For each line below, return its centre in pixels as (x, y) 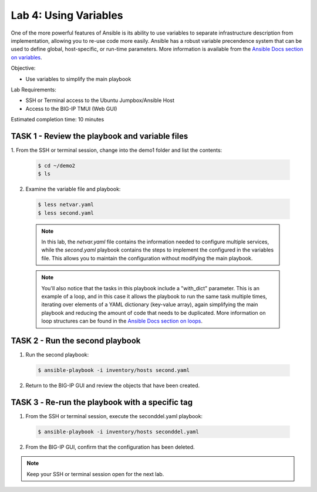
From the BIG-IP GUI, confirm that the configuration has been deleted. (110, 447)
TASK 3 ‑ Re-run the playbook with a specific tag (102, 402)
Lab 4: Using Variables (67, 15)
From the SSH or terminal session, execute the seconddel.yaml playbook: (114, 416)
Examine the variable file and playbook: (73, 189)
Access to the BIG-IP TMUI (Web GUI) (71, 108)
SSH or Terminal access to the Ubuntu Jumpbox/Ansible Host (100, 100)
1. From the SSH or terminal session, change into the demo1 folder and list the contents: (117, 150)
